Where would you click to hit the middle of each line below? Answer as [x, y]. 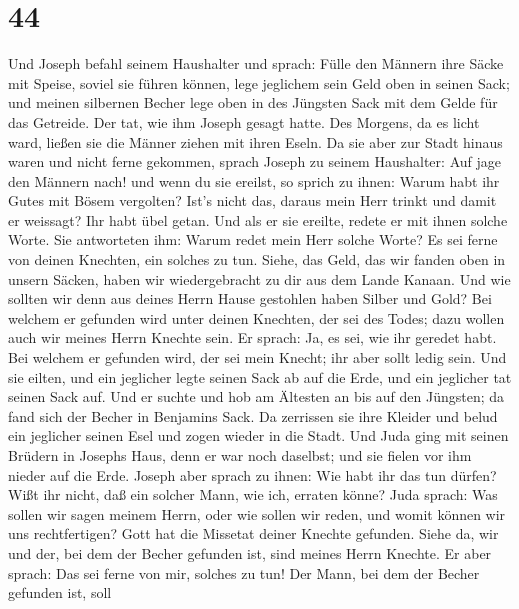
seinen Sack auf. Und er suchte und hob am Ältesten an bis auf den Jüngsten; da [256, 396]
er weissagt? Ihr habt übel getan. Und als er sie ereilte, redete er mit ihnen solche [258, 219]
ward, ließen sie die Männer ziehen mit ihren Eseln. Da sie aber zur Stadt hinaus [255, 141]
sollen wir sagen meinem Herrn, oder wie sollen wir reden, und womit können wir [257, 513]
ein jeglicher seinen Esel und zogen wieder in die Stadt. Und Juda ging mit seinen [258, 435]
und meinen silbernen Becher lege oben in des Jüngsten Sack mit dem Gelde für [253, 102]
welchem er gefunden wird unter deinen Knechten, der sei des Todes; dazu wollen [256, 317]
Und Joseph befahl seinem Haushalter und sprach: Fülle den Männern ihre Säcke [256, 63]
